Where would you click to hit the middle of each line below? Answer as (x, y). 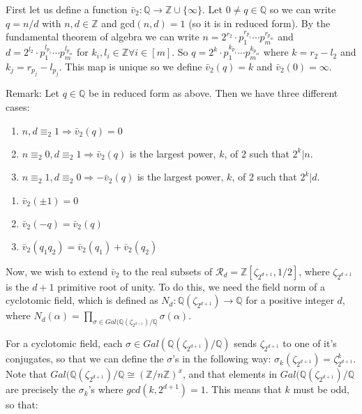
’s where (106, 389)
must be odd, (321, 389)
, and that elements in (230, 374)
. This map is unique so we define (130, 67)
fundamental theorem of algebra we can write (103, 37)
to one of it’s (310, 343)
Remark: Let (33, 93)
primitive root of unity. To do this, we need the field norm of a (191, 286)
